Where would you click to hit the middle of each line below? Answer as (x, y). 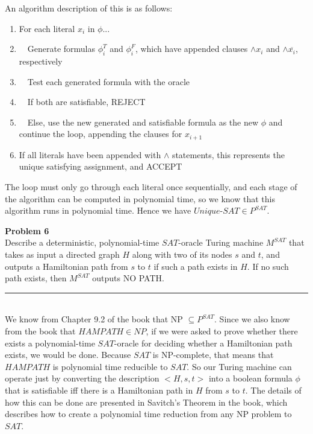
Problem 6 (27, 230)
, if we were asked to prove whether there (222, 330)
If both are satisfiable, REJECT (86, 102)
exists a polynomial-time (50, 343)
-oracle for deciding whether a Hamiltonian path (203, 343)
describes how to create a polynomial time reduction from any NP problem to (148, 414)
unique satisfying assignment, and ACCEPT (101, 166)
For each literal (47, 28)
